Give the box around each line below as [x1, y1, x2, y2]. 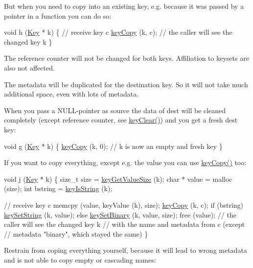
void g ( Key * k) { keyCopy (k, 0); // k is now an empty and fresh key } [4, 141, 223, 151]
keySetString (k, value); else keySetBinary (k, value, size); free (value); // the [4, 209, 236, 219]
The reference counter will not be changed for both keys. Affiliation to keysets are [4, 53, 249, 63]
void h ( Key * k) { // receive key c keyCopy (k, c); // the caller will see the [4, 27, 232, 37]
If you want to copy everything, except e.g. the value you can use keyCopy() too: [4, 157, 247, 168]
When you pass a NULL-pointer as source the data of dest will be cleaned [4, 105, 226, 115]
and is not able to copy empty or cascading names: [4, 254, 156, 265]
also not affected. [4, 62, 55, 73]
